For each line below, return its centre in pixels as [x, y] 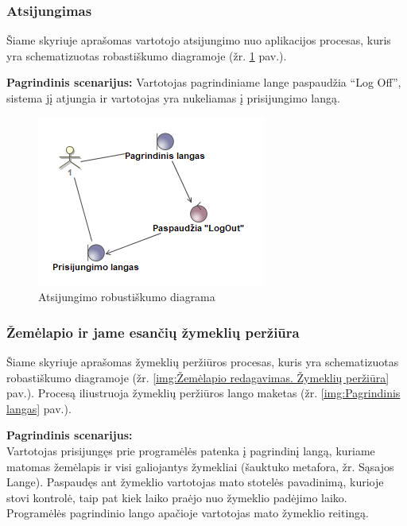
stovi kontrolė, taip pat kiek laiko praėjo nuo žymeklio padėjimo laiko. [177, 497]
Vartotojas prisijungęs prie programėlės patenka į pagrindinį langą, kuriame [191, 450]
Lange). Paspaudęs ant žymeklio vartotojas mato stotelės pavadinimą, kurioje [195, 482]
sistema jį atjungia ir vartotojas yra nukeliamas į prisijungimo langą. [173, 98]
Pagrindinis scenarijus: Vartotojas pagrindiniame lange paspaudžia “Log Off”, [204, 82]
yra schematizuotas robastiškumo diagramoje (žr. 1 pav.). [147, 55]
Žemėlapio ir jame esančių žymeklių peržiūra [153, 332]
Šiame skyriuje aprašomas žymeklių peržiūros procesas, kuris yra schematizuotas [203, 362]
